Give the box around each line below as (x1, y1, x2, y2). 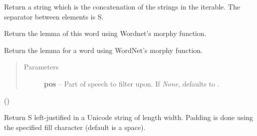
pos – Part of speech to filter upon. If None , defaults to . (44, 78, 219, 88)
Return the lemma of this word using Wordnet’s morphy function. (4, 28, 206, 38)
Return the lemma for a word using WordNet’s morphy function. (4, 44, 203, 55)
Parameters (24, 61, 59, 72)
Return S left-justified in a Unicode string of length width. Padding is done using (4, 112, 253, 122)
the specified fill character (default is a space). (4, 121, 146, 132)
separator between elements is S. (4, 11, 104, 21)
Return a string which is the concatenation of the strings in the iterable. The (4, 1, 240, 11)
